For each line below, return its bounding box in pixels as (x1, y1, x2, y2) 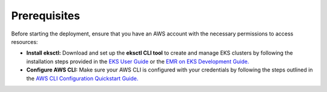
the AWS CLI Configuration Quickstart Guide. (26, 75, 139, 82)
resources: (11, 38, 38, 45)
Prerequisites (11, 9, 81, 22)
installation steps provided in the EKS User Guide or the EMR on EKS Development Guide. (26, 58, 249, 65)
